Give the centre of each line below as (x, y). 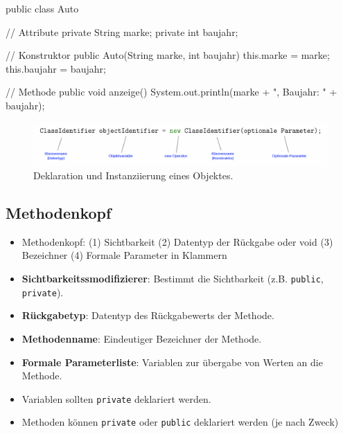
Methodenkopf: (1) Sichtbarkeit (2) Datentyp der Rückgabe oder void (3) (177, 241)
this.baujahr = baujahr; (56, 68)
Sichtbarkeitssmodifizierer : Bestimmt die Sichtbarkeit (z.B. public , (173, 279)
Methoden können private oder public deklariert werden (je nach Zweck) (180, 422)
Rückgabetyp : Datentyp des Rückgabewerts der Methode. (148, 315)
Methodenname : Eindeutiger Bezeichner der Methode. (142, 338)
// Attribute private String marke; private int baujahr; (122, 31)
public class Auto (42, 8)
